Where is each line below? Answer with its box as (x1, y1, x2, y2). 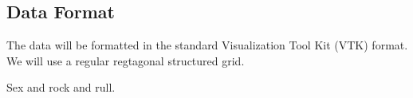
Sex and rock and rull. (6, 79, 116, 96)
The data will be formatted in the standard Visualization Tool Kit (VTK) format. (6, 37, 408, 53)
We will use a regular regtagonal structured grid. (6, 52, 245, 69)
